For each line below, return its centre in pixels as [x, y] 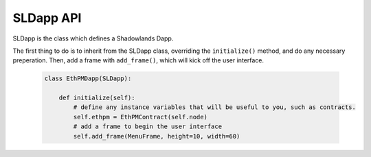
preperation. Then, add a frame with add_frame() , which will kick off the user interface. [138, 60]
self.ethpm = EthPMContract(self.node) [140, 117]
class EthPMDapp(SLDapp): [88, 78]
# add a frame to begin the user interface [148, 126]
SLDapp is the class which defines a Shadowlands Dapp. [93, 38]
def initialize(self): [97, 98]
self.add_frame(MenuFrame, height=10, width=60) [157, 136]
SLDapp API [47, 18]
